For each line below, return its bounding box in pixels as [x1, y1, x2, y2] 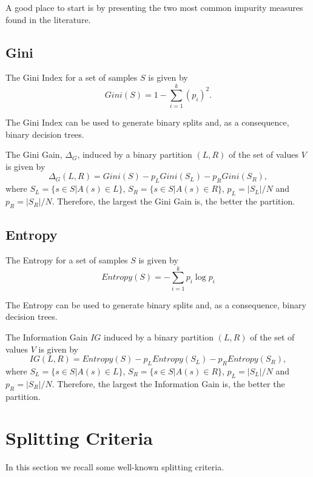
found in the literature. [5, 13, 91, 25]
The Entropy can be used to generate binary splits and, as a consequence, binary [5, 298, 306, 311]
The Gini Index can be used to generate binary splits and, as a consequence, [5, 116, 289, 129]
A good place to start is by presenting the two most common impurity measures [5, 1, 303, 13]
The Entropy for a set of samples [5, 254, 128, 266]
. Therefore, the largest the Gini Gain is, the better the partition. [52, 195, 295, 208]
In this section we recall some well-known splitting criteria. [5, 461, 224, 473]
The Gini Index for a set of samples [5, 71, 138, 84]
